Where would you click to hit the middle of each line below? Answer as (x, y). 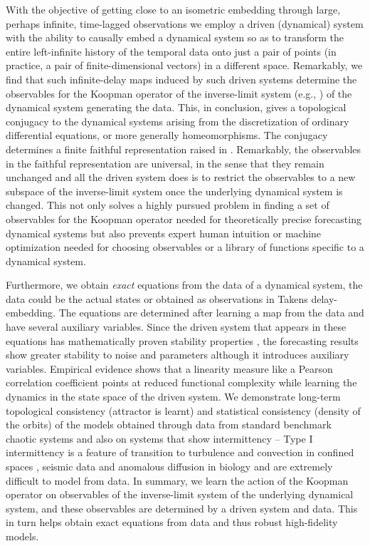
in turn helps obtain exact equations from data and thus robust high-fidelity (172, 522)
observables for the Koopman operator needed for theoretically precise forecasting (184, 218)
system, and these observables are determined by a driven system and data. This (182, 508)
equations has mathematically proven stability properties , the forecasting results (182, 340)
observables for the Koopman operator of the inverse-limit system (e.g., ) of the (179, 93)
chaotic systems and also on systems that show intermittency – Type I (159, 438)
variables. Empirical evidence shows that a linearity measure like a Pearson (169, 368)
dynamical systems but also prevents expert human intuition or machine (164, 233)
